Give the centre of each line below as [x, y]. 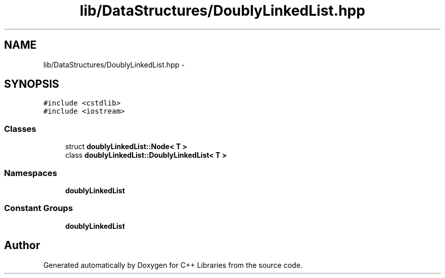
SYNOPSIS [32, 84]
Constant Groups [39, 208]
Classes [20, 129]
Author [22, 246]
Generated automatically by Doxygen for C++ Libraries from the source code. [173, 265]
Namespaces [31, 173]
